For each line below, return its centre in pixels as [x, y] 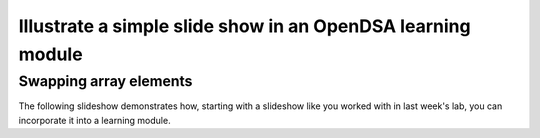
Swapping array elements [105, 81]
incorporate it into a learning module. [94, 120]
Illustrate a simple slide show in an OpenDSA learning [244, 26]
